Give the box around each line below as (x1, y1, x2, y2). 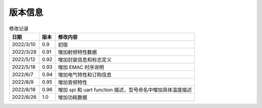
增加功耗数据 (58, 94, 87, 101)
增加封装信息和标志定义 (58, 56, 112, 63)
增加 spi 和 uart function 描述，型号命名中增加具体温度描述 (58, 86, 192, 93)
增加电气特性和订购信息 (58, 71, 112, 78)
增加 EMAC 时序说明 (58, 64, 104, 70)
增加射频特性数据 (58, 49, 97, 55)
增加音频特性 (58, 79, 87, 85)
